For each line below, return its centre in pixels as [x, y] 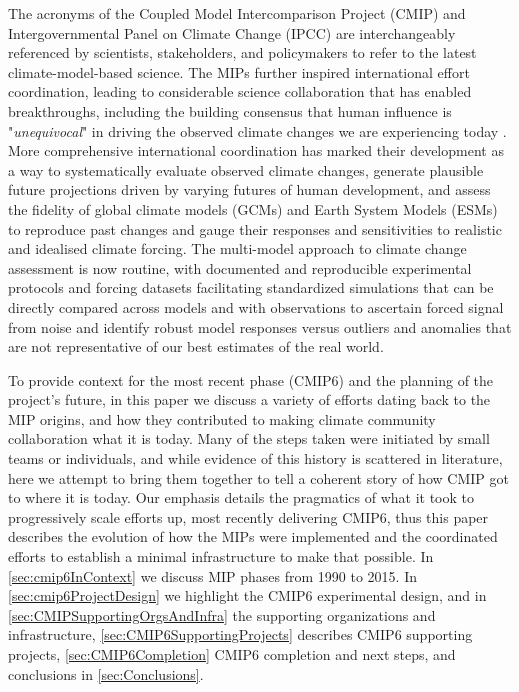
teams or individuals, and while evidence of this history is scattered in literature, [255, 458]
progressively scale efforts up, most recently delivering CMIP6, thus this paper [248, 516]
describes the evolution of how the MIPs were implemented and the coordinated [253, 536]
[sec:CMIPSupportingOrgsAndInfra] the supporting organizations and [222, 614]
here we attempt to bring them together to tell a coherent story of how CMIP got [258, 477]
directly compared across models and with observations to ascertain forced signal [256, 306]
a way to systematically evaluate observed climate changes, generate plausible [246, 169]
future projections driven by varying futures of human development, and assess [249, 189]
